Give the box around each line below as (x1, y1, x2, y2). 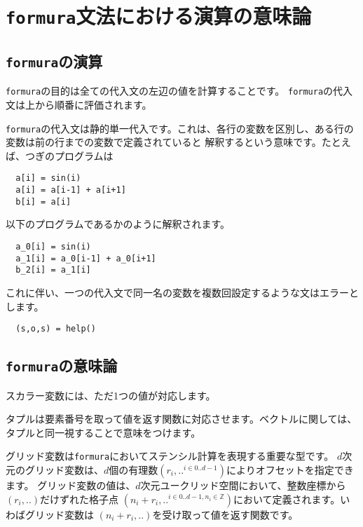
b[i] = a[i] (15, 196, 71, 207)
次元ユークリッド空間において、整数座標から (140, 477, 346, 492)
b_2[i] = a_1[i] (15, 265, 91, 275)
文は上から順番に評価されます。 (6, 97, 152, 111)
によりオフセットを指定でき (226, 462, 354, 477)
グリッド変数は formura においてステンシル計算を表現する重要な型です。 (6, 449, 334, 463)
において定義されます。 (233, 491, 341, 506)
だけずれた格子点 (40, 491, 119, 506)
